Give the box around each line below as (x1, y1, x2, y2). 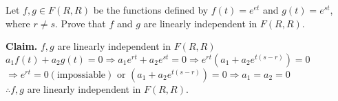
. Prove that (55, 16, 106, 30)
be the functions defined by (93, 3, 209, 16)
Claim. (6, 39, 38, 53)
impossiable (56, 70, 106, 80)
